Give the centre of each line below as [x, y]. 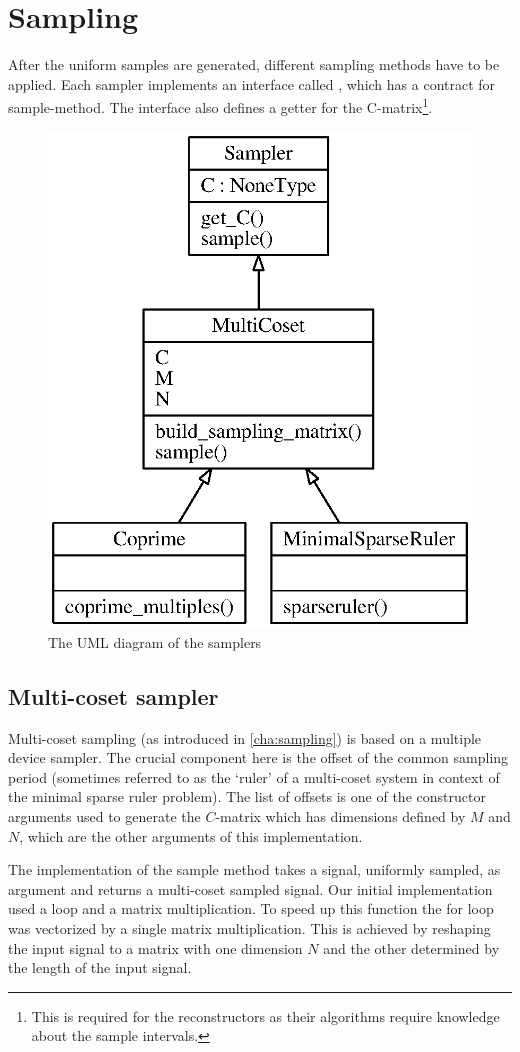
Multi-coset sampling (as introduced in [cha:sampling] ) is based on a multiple [245, 737]
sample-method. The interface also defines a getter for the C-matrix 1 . [220, 105]
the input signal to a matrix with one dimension [155, 947]
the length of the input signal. [100, 967]
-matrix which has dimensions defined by [340, 816]
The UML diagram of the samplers [155, 641]
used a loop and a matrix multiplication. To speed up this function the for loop [251, 908]
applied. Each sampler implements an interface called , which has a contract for [252, 83]
